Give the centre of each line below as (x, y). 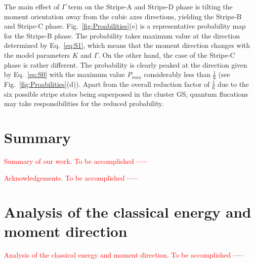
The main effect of (32, 6)
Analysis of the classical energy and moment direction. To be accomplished (117, 254)
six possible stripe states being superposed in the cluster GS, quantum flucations (126, 94)
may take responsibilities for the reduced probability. (84, 103)
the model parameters (37, 55)
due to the (233, 84)
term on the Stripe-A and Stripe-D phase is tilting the (150, 6)
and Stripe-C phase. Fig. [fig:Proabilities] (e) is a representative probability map (125, 26)
